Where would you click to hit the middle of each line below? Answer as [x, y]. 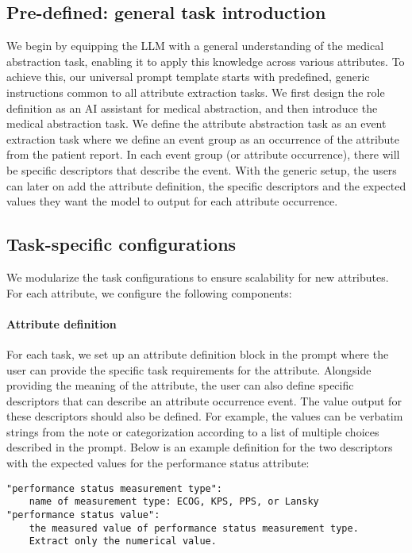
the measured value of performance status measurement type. [194, 528]
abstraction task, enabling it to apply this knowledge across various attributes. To [206, 61]
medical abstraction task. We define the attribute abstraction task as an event [196, 123]
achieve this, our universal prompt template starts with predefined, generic [188, 77]
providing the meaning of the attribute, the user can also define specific [180, 385]
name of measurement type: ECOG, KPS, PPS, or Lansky [174, 502]
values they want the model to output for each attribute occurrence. [172, 201]
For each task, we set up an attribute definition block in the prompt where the [198, 353]
